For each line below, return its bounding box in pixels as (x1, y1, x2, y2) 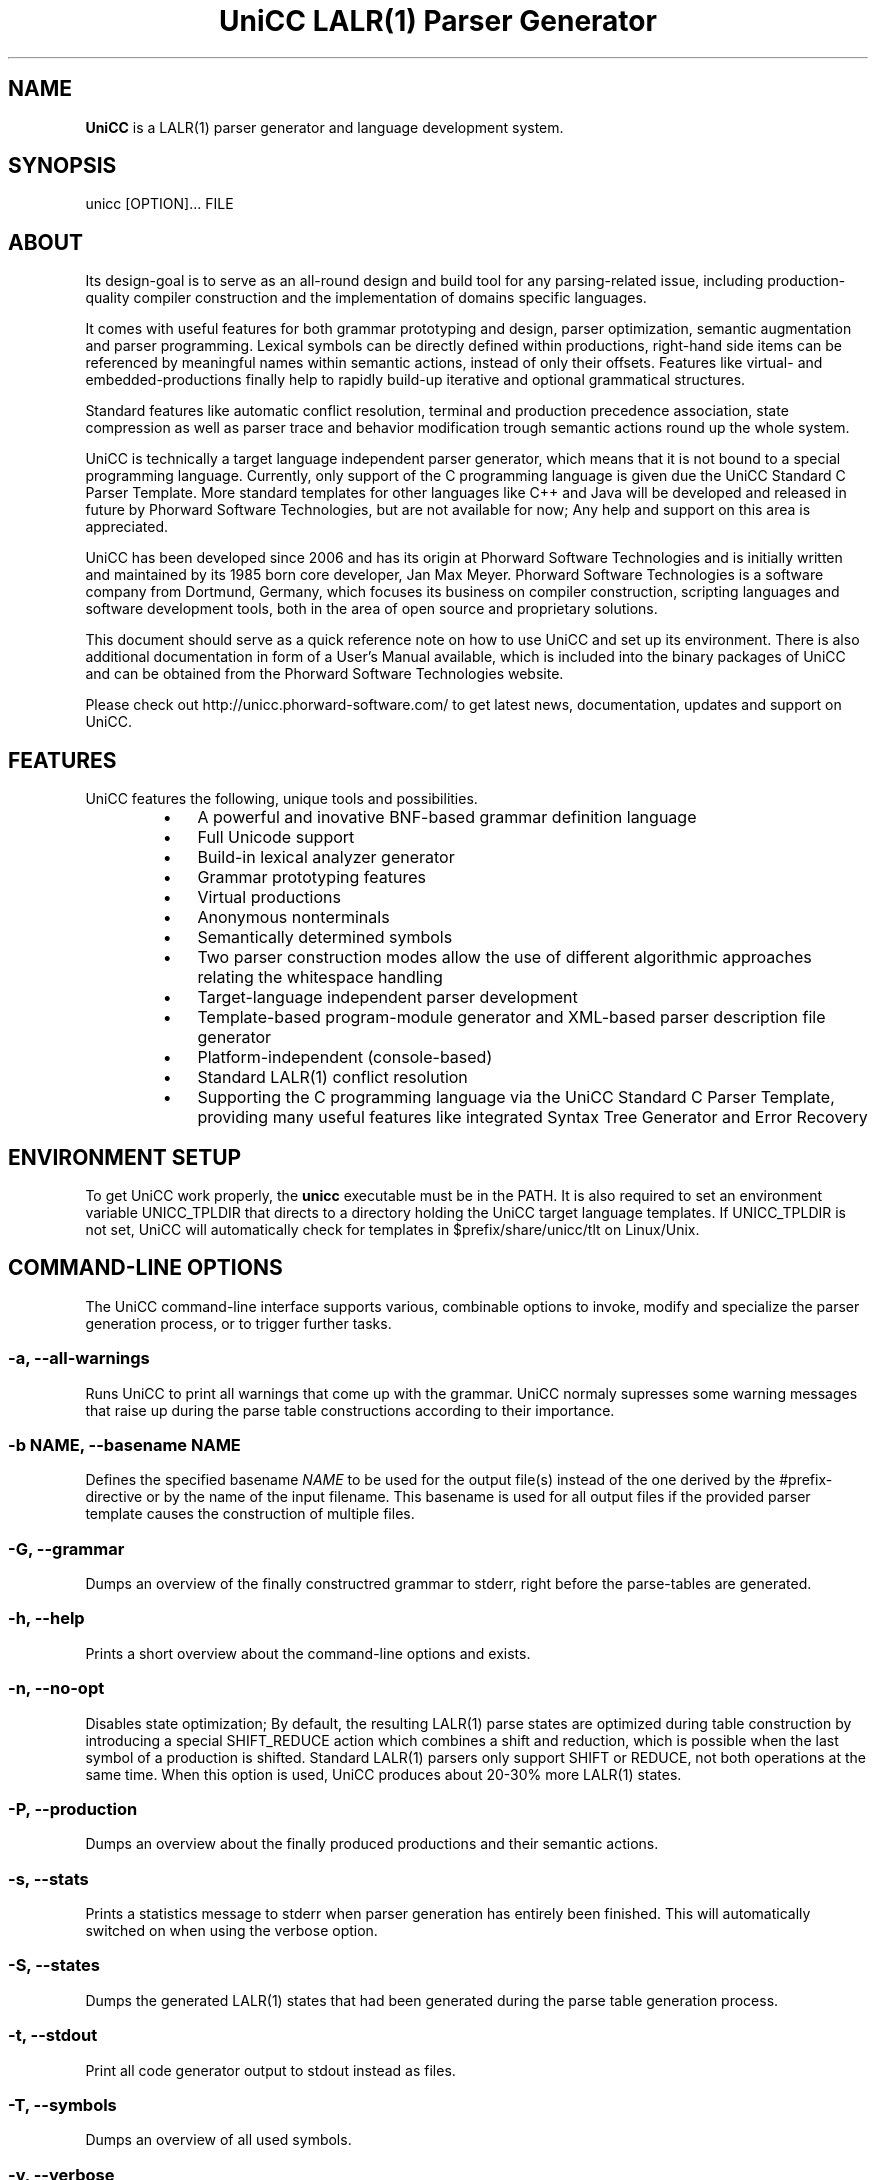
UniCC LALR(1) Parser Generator (219, 4, 657, 38)
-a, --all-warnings (8, 1348, 150, 1369)
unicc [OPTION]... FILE (85, 195, 234, 213)
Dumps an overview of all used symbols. (85, 2131, 352, 2149)
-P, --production (8, 1798, 138, 1819)
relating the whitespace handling (197, 967, 443, 988)
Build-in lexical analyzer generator (197, 847, 455, 868)
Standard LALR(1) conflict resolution (197, 1067, 468, 1088)
